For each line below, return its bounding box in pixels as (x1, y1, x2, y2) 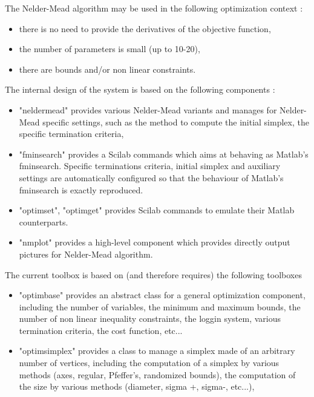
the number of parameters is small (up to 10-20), (19, 42, 200, 55)
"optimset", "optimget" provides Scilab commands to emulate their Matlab (19, 204, 295, 216)
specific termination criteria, (19, 127, 124, 140)
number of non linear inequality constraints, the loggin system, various (19, 312, 281, 325)
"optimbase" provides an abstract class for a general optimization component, (19, 289, 306, 301)
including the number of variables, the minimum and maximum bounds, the (19, 300, 301, 313)
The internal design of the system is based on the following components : (5, 83, 275, 96)
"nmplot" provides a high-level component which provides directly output (19, 236, 290, 249)
